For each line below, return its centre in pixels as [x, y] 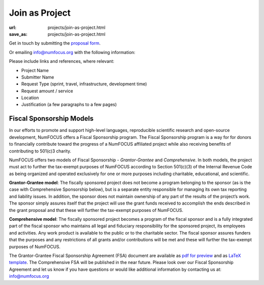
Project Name [35, 70]
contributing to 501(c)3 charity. [40, 151]
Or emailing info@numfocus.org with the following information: [72, 52]
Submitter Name [38, 77]
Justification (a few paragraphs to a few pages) [69, 104]
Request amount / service [47, 91]
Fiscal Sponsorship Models [51, 118]
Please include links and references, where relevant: [62, 61]
